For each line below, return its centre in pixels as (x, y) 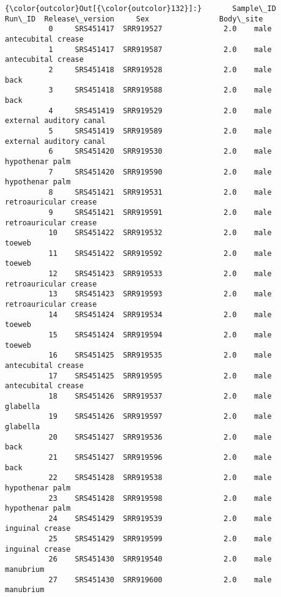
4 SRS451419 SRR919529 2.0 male (160, 111)
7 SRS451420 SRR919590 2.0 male (160, 172)
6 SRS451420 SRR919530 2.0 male (160, 152)
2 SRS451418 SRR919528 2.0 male (160, 69)
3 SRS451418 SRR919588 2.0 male (160, 90)
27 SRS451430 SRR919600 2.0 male (160, 580)
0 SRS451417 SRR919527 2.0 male (160, 29)
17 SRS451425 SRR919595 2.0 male (160, 376)
